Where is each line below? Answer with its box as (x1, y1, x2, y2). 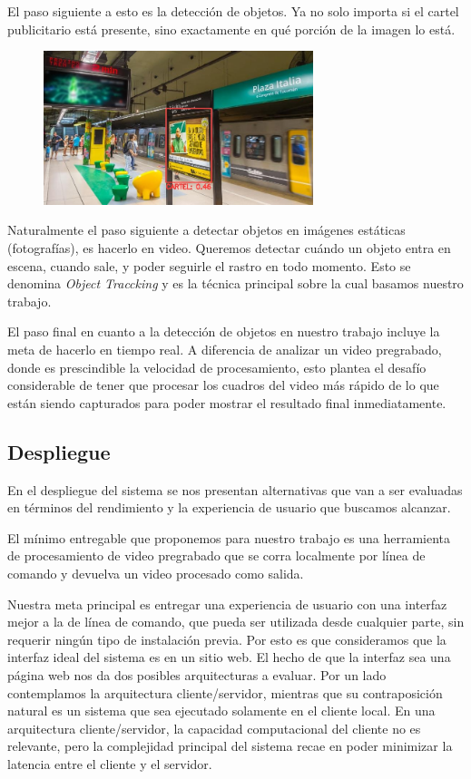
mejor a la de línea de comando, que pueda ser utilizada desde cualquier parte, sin (7, 612, 465, 631)
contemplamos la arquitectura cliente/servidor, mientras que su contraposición (7, 683, 443, 702)
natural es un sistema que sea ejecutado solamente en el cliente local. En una (7, 701, 436, 720)
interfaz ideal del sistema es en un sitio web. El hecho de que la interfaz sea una (7, 648, 451, 667)
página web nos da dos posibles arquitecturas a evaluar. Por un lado (7, 665, 387, 684)
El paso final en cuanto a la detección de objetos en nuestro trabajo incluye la (7, 322, 440, 341)
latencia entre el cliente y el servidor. (7, 754, 212, 773)
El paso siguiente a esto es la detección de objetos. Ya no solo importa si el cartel (7, 2, 459, 20)
